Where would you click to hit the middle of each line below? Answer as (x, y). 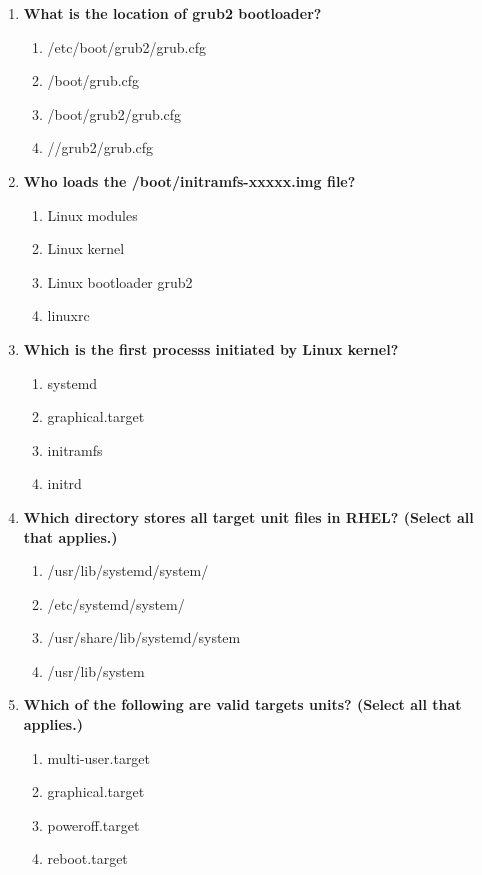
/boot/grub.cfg (93, 80)
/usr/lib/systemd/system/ (128, 570)
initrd (64, 483)
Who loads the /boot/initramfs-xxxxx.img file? (189, 180)
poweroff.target (93, 824)
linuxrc (68, 315)
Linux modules (92, 214)
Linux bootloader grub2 (120, 281)
